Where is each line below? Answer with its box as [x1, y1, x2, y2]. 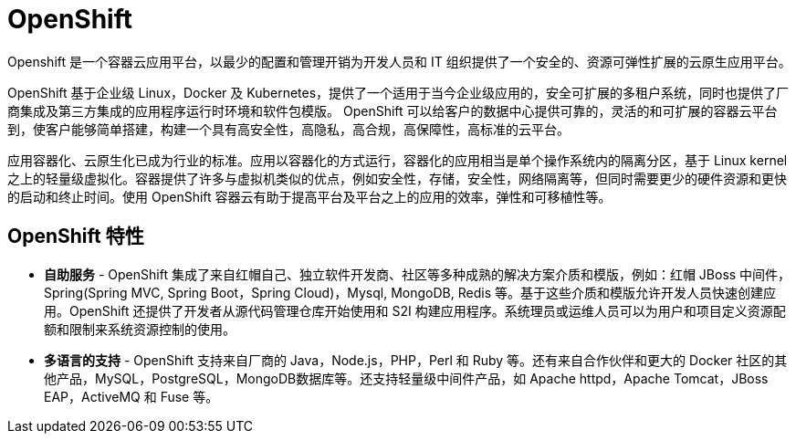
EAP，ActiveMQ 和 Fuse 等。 [44, 388, 219, 404]
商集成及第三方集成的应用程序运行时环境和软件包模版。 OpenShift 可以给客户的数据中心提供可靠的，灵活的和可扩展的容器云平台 [7, 102, 778, 119]
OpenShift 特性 [7, 225, 144, 248]
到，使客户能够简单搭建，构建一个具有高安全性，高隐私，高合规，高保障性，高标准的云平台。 [7, 121, 570, 137]
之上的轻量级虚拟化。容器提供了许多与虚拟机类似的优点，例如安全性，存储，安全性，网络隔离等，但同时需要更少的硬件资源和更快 [7, 170, 787, 186]
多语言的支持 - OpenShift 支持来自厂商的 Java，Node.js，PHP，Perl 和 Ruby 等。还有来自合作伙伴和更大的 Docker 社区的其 [44, 352, 788, 368]
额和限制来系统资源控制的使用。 [44, 320, 236, 337]
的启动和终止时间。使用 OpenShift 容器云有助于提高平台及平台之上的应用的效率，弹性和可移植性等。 [7, 188, 612, 205]
